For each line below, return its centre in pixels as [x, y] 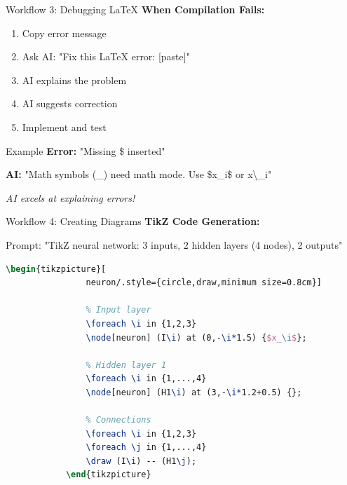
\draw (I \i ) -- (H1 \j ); [141, 461]
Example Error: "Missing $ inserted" [86, 150]
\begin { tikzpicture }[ [56, 269]
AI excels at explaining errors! [70, 197]
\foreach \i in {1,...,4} [146, 379]
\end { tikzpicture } [108, 475]
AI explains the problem [74, 80]
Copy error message [64, 33]
